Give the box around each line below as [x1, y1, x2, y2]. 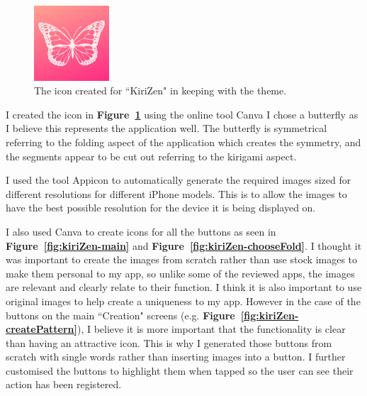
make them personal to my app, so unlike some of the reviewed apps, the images [6, 265, 355, 280]
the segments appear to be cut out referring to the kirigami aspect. [6, 148, 297, 163]
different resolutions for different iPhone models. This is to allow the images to [6, 186, 347, 201]
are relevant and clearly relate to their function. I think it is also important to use [6, 280, 362, 295]
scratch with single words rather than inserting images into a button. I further [6, 349, 346, 364]
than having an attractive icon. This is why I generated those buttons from [6, 335, 332, 350]
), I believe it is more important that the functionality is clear [77, 321, 346, 336]
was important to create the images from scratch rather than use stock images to [6, 252, 358, 267]
